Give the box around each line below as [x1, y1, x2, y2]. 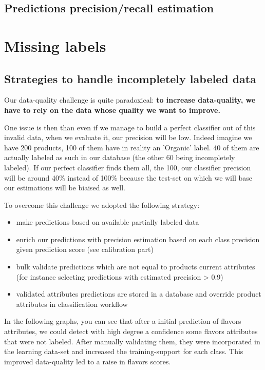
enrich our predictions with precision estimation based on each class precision [16, 233, 260, 244]
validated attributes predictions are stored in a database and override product [16, 288, 261, 299]
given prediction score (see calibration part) [16, 244, 154, 255]
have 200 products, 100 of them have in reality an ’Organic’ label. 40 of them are [4, 142, 259, 152]
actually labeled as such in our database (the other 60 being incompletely [4, 152, 235, 163]
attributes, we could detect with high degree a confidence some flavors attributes [4, 326, 258, 337]
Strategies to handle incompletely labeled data [4, 70, 256, 86]
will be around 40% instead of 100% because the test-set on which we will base [4, 172, 252, 183]
